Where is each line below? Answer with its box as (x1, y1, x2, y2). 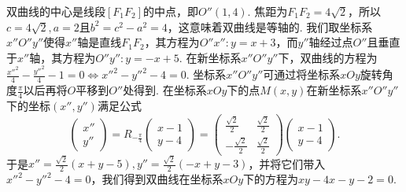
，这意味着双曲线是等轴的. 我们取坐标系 (167, 18, 373, 35)
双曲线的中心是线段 (6, 3, 105, 19)
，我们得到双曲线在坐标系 (90, 171, 223, 187)
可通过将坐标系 (263, 66, 341, 83)
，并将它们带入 (248, 155, 326, 172)
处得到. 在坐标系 (123, 82, 207, 98)
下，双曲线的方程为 (278, 49, 378, 65)
